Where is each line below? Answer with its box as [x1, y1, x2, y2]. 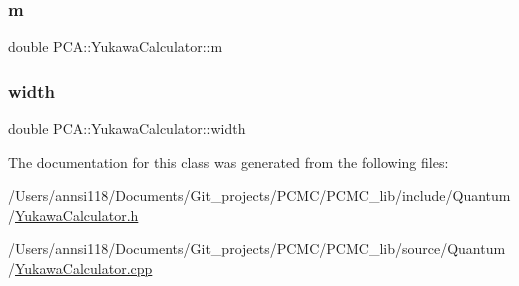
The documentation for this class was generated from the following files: [8, 151, 449, 172]
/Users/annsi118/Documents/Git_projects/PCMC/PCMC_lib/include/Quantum [8, 185, 511, 206]
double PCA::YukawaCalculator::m [8, 36, 223, 57]
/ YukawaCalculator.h [8, 204, 139, 225]
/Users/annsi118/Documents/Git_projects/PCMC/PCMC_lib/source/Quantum [8, 238, 506, 259]
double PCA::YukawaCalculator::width [8, 118, 246, 139]
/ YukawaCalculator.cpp [8, 258, 153, 278]
